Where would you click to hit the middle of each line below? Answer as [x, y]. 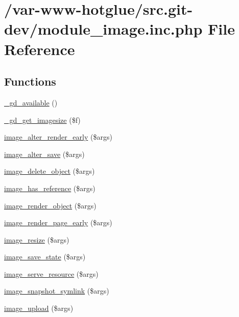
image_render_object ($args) [50, 205]
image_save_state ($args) [45, 257]
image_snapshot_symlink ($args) [57, 291]
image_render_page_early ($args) [58, 222]
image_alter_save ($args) [44, 154]
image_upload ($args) [39, 308]
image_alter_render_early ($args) [58, 137]
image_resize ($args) [37, 239]
